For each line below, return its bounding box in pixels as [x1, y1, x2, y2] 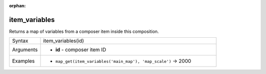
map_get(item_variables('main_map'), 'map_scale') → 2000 [55, 58, 192, 65]
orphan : [9, 3, 26, 8]
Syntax [12, 37, 29, 44]
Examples [12, 58, 35, 65]
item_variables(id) [43, 37, 84, 44]
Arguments [12, 47, 38, 53]
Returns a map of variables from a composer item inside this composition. [9, 28, 159, 34]
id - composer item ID [55, 47, 106, 53]
